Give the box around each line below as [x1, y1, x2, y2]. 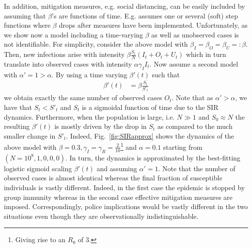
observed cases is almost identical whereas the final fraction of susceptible [4, 173, 222, 183]
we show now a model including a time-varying [4, 29, 143, 39]
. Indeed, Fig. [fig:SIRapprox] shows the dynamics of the [66, 130, 235, 141]
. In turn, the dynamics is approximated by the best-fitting [65, 152, 240, 162]
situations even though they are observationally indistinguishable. [4, 211, 199, 221]
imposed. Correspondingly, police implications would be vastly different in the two [4, 201, 248, 212]
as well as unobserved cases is [151, 29, 239, 39]
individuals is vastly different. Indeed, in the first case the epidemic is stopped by [4, 182, 245, 192]
